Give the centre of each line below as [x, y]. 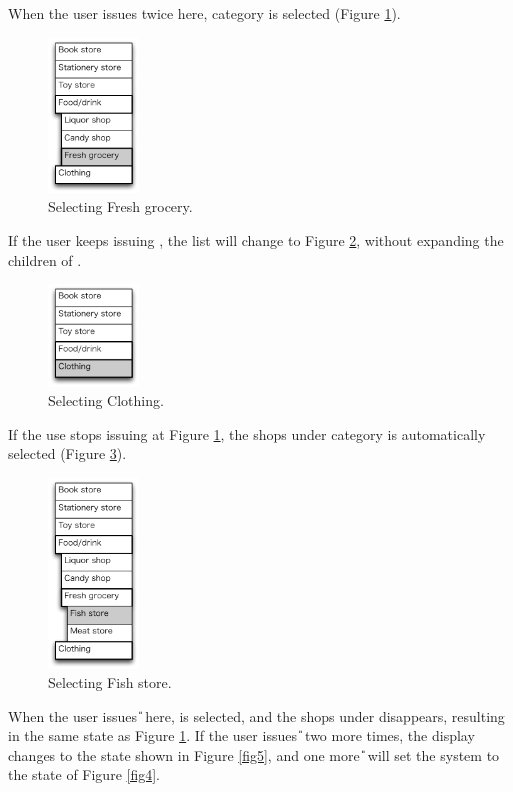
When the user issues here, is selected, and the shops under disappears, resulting [256, 715]
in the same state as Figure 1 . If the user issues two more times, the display [241, 735]
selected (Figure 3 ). [67, 453]
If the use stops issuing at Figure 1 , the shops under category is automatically [247, 433]
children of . [45, 259]
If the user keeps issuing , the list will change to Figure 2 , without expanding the [256, 239]
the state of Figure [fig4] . [84, 774]
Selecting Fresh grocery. [120, 206]
